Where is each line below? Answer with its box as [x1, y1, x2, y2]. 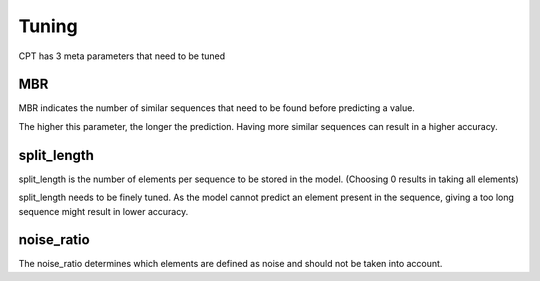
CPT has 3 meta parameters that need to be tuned [18, 50, 226, 62]
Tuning [18, 15, 79, 37]
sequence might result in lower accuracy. [18, 205, 189, 217]
